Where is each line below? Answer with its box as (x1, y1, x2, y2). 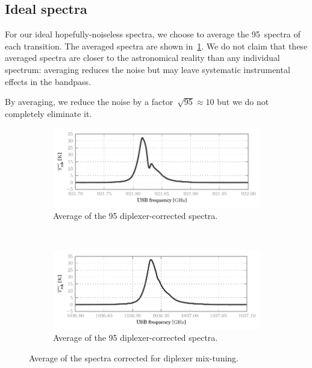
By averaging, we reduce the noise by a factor (5, 95, 173, 108)
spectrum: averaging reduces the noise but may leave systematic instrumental (5, 63, 290, 75)
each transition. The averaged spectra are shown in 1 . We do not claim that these (5, 39, 308, 52)
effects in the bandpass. (5, 75, 91, 87)
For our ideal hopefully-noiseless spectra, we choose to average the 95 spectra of (5, 28, 301, 40)
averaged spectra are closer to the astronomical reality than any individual (5, 51, 280, 64)
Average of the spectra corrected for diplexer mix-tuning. (29, 352, 239, 364)
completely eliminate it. (5, 107, 92, 119)
